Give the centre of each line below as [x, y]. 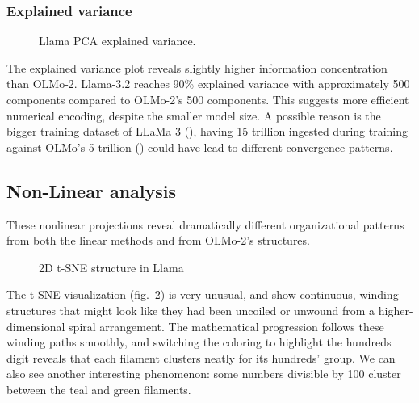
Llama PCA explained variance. [117, 41]
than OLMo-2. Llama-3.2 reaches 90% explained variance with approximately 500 [208, 84]
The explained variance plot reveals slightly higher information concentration [197, 67]
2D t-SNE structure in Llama [111, 267]
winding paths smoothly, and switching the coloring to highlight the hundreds [199, 342]
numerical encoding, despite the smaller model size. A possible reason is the [194, 115]
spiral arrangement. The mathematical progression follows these [226, 326]
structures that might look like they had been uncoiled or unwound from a [191, 310]
